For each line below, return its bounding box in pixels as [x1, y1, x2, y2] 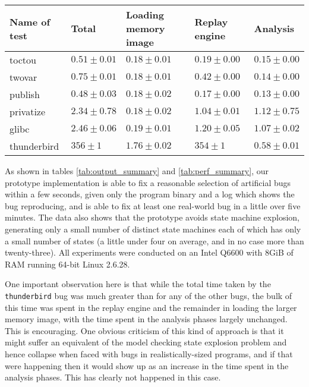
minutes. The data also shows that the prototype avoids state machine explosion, [5, 211, 299, 224]
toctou [10, 53, 36, 67]
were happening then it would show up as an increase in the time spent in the [5, 359, 289, 372]
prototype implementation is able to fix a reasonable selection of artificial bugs [5, 176, 291, 188]
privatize [10, 105, 46, 118]
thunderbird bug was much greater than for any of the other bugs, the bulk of [5, 289, 292, 301]
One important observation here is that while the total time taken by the [5, 278, 271, 290]
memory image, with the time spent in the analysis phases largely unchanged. [5, 313, 288, 325]
